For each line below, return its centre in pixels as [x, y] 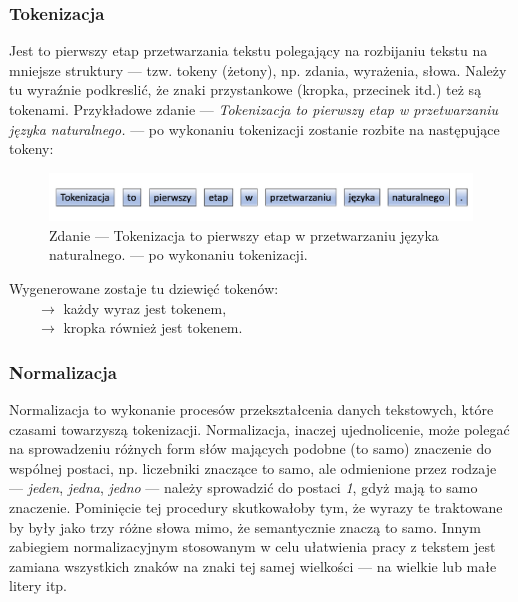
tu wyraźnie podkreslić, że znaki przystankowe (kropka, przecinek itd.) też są [245, 89]
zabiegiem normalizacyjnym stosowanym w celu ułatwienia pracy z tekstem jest [252, 546]
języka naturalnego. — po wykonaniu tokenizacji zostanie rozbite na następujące [254, 128]
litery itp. [38, 585]
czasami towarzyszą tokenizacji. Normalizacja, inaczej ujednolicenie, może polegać [259, 428]
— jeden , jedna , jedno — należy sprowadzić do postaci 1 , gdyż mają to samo [243, 487]
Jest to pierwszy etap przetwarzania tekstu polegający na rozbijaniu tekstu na [248, 50]
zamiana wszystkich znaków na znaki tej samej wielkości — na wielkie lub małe [253, 565]
